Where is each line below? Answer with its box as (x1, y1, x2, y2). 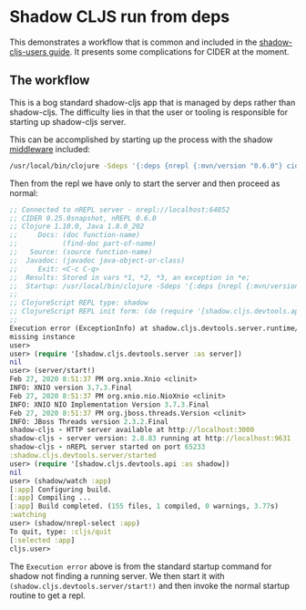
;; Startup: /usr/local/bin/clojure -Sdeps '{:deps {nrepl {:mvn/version (9, 281, 300, 291)
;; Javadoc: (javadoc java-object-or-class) (9, 255, 185, 265)
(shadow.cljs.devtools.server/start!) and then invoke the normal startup (9, 580, 290, 591)
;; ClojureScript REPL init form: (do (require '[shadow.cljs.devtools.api (9, 307, 303, 316)
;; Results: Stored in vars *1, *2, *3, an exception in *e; (9, 273, 250, 282)
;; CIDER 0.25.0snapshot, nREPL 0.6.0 (9, 213, 157, 222)
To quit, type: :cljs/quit (9, 527, 112, 536)
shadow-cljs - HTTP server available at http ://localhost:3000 (9, 426, 255, 435)
